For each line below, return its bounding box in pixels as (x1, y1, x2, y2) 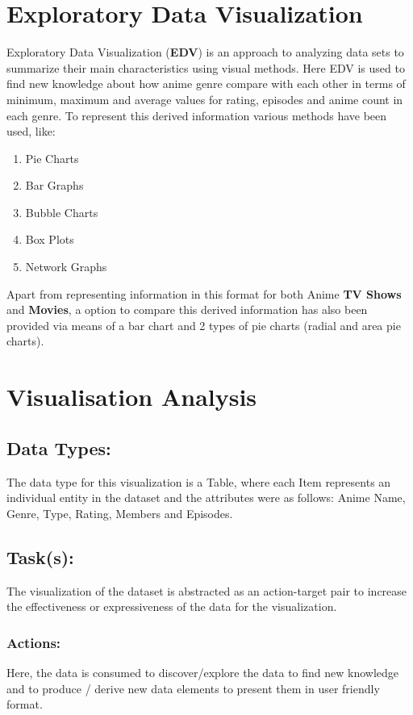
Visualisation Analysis (6, 380, 257, 413)
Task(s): (6, 544, 74, 569)
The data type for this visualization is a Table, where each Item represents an (6, 473, 391, 490)
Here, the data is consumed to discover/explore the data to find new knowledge (6, 664, 399, 680)
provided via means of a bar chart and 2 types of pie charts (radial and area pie (6, 316, 401, 333)
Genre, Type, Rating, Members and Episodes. (6, 504, 233, 521)
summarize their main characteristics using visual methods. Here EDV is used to (6, 59, 405, 76)
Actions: (6, 632, 61, 652)
